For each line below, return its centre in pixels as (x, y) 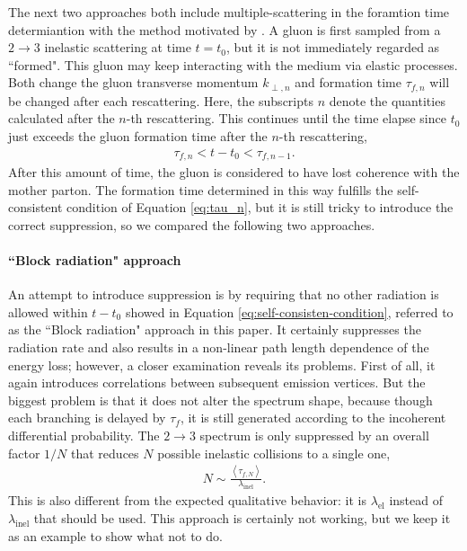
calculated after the (62, 118)
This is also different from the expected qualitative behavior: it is (188, 500)
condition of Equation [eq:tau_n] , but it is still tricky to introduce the (260, 207)
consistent (35, 207)
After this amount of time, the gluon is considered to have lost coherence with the (234, 172)
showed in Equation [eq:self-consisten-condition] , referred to (289, 311)
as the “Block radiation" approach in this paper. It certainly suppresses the (215, 329)
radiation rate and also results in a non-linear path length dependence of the (219, 347)
